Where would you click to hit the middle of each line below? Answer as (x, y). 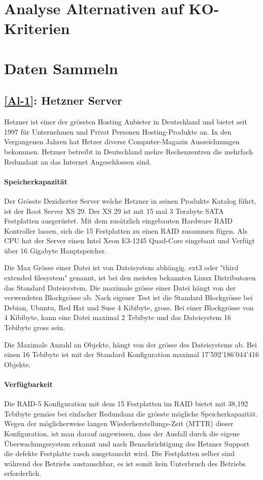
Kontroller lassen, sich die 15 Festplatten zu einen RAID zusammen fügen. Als (126, 230)
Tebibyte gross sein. (35, 327)
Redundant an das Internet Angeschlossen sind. (78, 161)
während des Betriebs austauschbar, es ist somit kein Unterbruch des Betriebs (125, 463)
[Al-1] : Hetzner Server (63, 100)
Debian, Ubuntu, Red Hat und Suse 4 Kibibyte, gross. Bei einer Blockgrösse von (129, 307)
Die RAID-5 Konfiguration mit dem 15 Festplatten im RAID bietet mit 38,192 (126, 404)
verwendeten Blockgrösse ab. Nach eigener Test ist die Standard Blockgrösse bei (128, 297)
